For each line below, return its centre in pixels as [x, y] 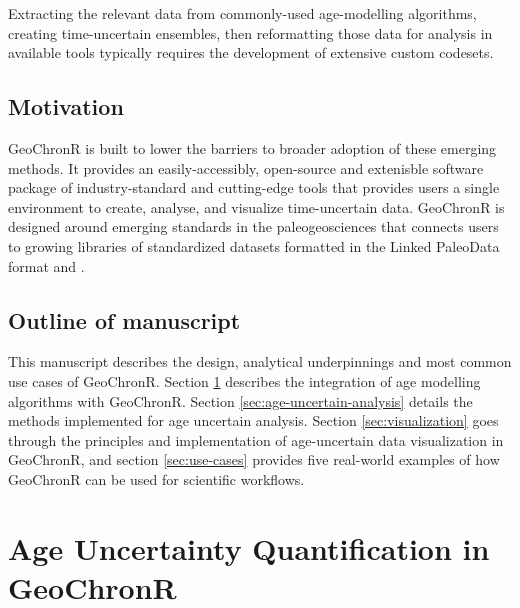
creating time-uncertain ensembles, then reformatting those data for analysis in [250, 32]
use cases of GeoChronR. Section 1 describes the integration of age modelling [244, 380]
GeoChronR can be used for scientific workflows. [156, 478]
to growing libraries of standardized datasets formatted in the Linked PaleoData [254, 245]
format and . [46, 265]
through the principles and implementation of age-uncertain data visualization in [256, 439]
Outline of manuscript [124, 319]
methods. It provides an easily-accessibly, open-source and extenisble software [246, 167]
